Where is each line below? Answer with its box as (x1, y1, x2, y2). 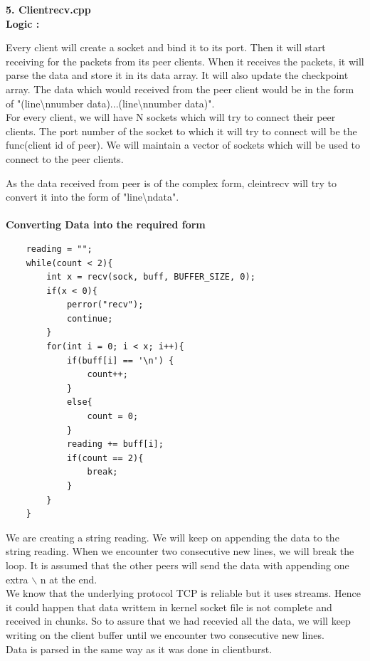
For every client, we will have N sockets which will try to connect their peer (6, 110, 336, 125)
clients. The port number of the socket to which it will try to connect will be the (6, 123, 357, 138)
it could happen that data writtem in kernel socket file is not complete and (6, 599, 332, 614)
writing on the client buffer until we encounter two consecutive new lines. (6, 627, 324, 642)
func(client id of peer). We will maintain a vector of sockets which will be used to (6, 137, 361, 152)
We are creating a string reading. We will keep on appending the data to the (6, 529, 339, 544)
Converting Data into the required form (6, 217, 206, 232)
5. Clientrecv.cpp (6, 2, 91, 16)
